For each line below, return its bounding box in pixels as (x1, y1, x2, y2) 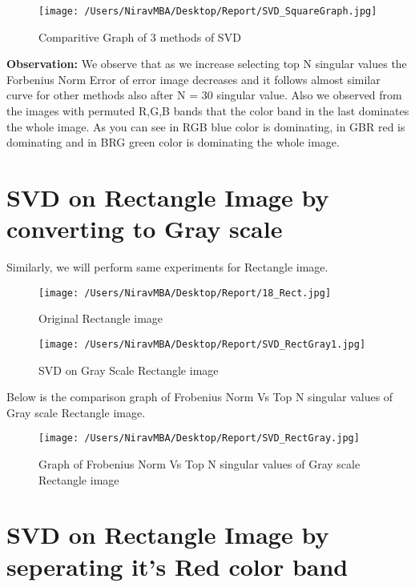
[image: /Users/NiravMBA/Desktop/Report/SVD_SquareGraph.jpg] (38, 6, 377, 17)
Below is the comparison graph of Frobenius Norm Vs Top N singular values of (6, 388, 393, 405)
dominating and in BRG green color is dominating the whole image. (6, 134, 340, 151)
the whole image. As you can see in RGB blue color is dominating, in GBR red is (6, 118, 405, 135)
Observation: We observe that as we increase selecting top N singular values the (6, 55, 407, 72)
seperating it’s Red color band (6, 549, 349, 582)
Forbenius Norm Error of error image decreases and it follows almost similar (6, 70, 381, 87)
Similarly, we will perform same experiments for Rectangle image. (6, 259, 328, 275)
